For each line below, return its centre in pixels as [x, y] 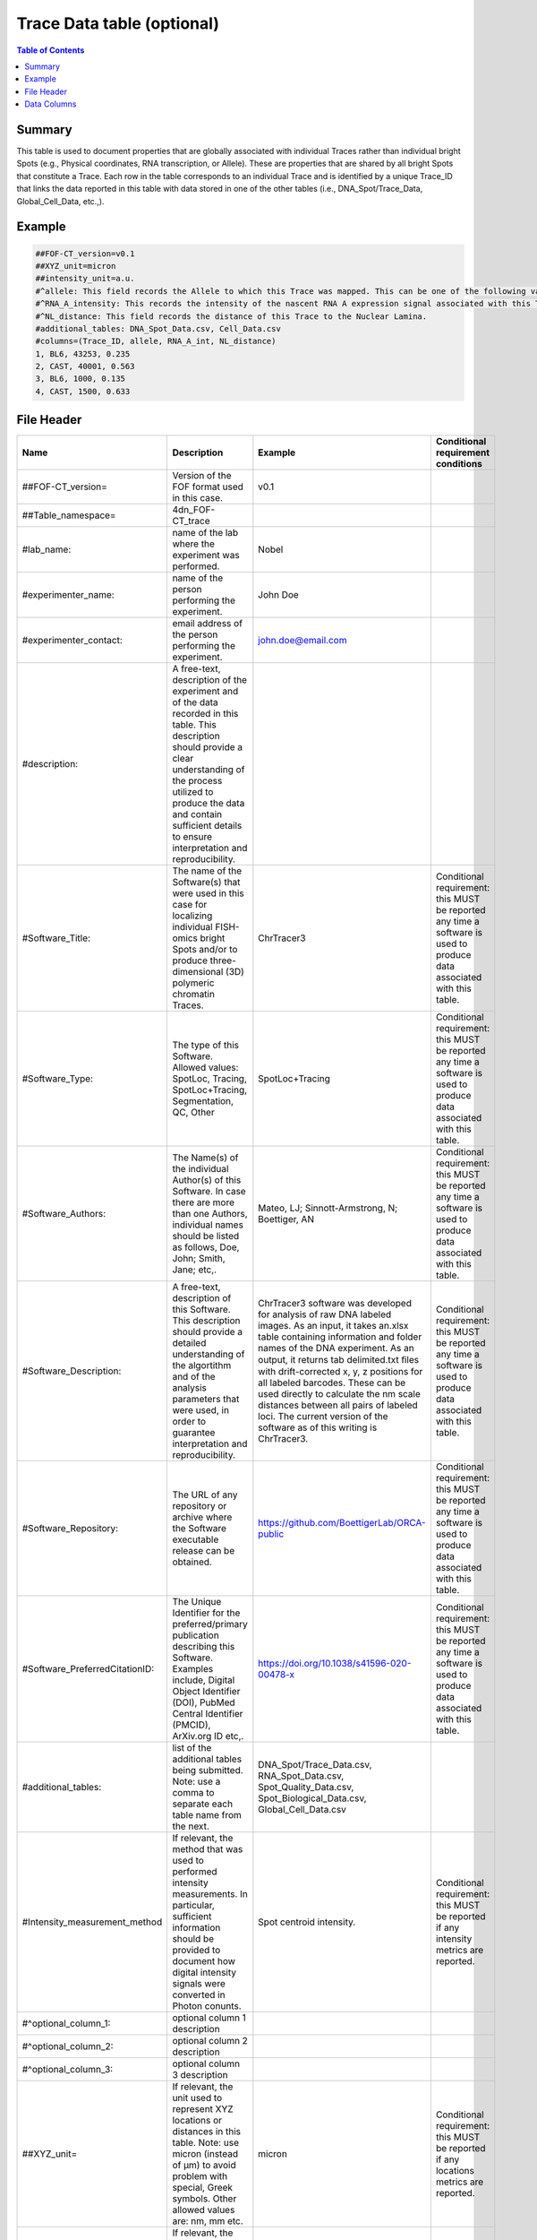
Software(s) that [206, 883]
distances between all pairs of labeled [338, 1405]
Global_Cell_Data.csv [302, 1810]
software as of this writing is [318, 1427]
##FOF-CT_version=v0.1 [85, 254]
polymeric [193, 983]
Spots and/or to [205, 950]
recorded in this [205, 714]
